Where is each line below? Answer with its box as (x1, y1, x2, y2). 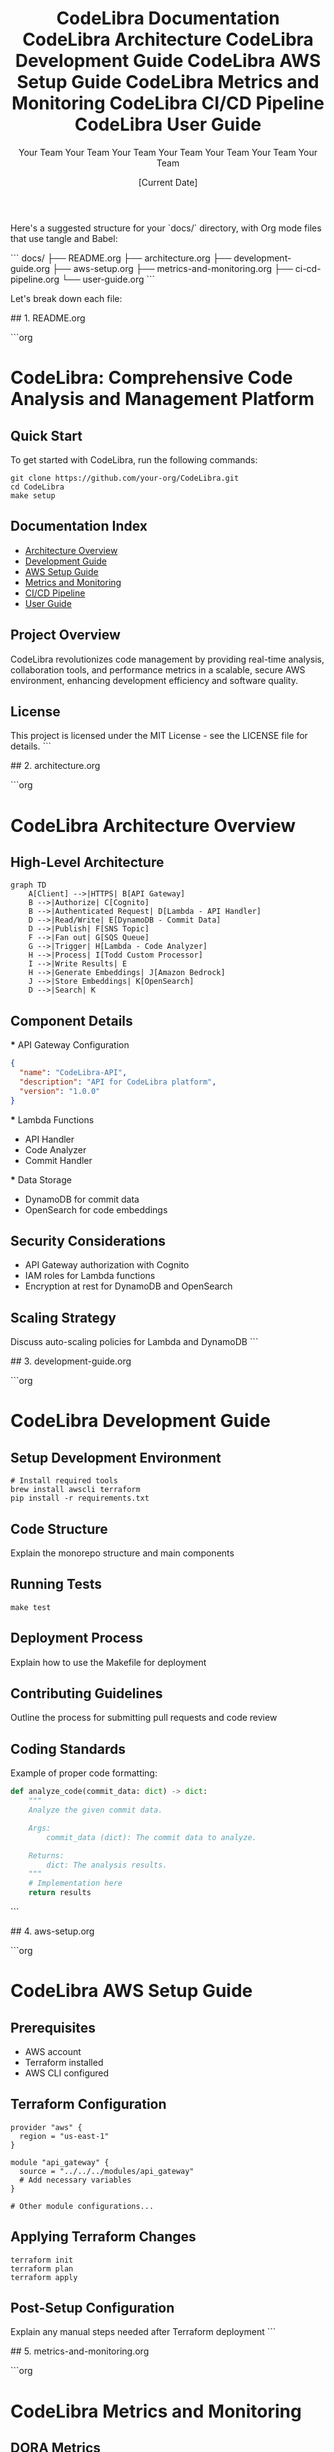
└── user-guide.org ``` (61, 273, 156, 285)
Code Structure (10, 1520, 108, 1537)
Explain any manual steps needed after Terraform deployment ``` (10, 2326, 277, 2338)
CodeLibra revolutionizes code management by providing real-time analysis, (10, 653, 325, 665)
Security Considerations (10, 1232, 167, 1249)
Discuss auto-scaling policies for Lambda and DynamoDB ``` (10, 1336, 259, 1348)
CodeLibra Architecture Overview (10, 814, 297, 837)
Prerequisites (10, 2019, 96, 2036)
